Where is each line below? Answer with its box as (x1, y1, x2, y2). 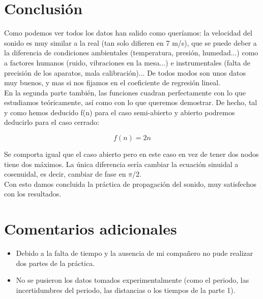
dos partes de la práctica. (16, 257, 95, 268)
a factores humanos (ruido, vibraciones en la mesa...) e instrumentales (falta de (4, 57, 250, 68)
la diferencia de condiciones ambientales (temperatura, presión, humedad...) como (4, 47, 258, 58)
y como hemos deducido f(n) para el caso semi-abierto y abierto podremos (4, 107, 235, 117)
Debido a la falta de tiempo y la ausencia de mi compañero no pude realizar (16, 248, 253, 258)
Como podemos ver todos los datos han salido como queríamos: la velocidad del (4, 27, 252, 38)
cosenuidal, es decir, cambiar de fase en (4, 169, 126, 179)
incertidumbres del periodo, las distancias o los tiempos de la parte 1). (16, 284, 236, 295)
